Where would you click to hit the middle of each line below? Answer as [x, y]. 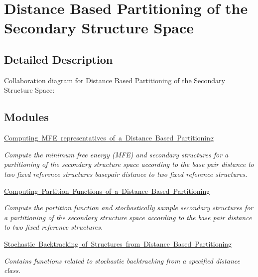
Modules [26, 117]
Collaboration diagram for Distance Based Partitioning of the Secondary [115, 80]
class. [12, 270]
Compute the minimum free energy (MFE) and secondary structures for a [116, 154]
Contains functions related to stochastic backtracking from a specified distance [122, 260]
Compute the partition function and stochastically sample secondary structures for [129, 208]
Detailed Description [59, 59]
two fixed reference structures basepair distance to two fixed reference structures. [126, 174]
